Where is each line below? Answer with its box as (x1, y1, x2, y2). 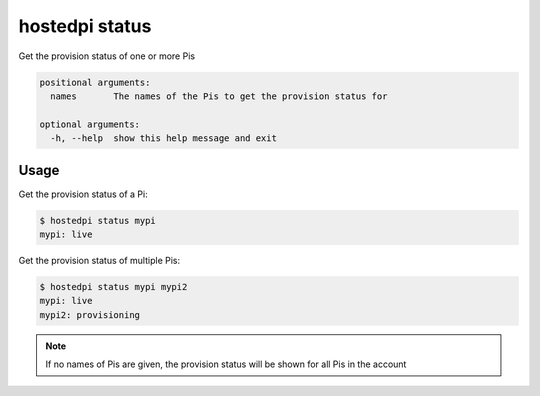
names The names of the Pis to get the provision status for (50, 90, 388, 102)
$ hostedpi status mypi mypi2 (39, 281, 188, 292)
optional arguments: (39, 118, 140, 130)
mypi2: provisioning (39, 309, 140, 320)
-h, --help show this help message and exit (50, 133, 277, 144)
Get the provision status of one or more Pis (18, 50, 195, 62)
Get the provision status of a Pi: (18, 188, 149, 200)
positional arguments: (39, 76, 151, 88)
